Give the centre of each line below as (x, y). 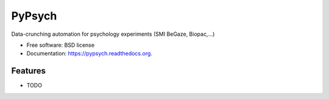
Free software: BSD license (60, 45)
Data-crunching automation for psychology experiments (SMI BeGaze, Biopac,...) (113, 34)
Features (28, 71)
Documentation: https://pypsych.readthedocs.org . (89, 53)
